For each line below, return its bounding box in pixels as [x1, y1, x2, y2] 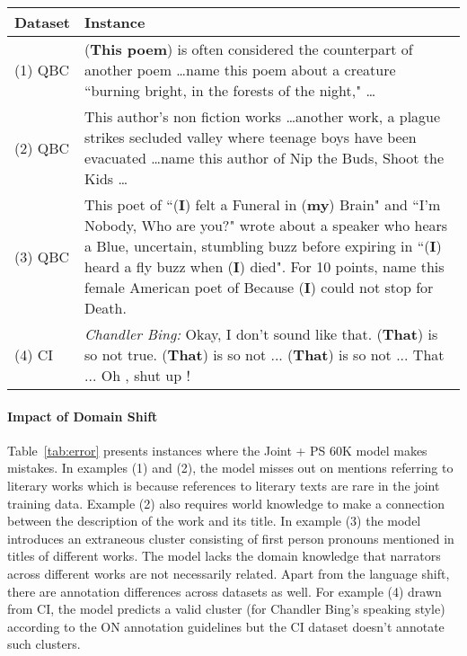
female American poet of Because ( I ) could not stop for [84, 277, 434, 297]
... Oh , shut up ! [84, 365, 190, 386]
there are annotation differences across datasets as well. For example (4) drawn [7, 581, 442, 600]
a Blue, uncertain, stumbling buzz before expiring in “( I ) [84, 235, 442, 256]
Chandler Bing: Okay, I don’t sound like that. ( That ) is [84, 324, 438, 344]
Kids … [84, 168, 128, 189]
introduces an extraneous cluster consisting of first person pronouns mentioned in [7, 528, 454, 547]
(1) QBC [14, 59, 70, 80]
